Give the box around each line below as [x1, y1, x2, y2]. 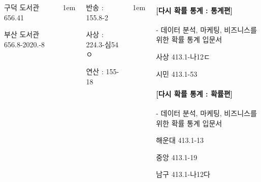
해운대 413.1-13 [156, 135, 204, 145]
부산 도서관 [4, 29, 40, 40]
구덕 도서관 [4, 2, 40, 12]
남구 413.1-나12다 [156, 169, 210, 179]
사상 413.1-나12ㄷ [156, 51, 210, 62]
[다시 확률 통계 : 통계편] [156, 5, 233, 15]
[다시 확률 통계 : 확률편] [156, 88, 233, 99]
